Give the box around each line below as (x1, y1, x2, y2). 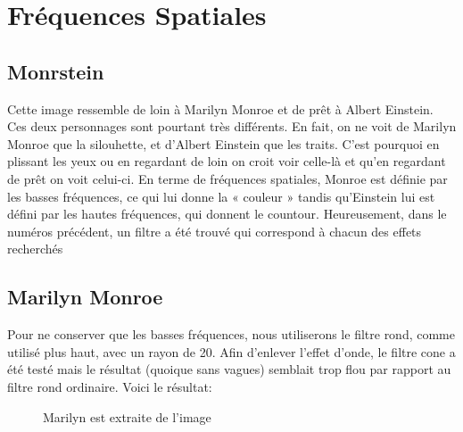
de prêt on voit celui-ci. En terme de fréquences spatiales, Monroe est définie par (7, 169, 448, 187)
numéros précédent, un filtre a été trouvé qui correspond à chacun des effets (7, 221, 422, 240)
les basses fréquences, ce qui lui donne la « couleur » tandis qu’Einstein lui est (7, 187, 435, 205)
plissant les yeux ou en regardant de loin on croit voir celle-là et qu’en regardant (7, 152, 446, 170)
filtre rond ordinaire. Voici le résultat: (7, 377, 212, 395)
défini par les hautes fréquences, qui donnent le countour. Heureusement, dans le (7, 204, 447, 223)
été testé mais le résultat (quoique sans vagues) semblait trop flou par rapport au (7, 360, 451, 378)
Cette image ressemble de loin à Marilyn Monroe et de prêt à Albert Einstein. (7, 99, 434, 118)
